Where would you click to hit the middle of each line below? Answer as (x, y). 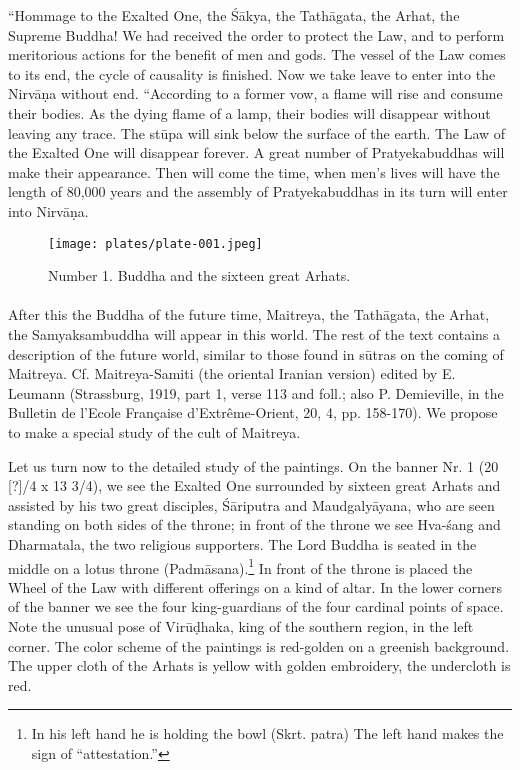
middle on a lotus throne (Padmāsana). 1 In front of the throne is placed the (240, 566)
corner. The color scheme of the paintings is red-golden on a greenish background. (259, 645)
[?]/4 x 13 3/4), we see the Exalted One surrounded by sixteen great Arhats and (254, 485)
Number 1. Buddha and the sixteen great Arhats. (199, 275)
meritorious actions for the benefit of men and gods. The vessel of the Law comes (257, 54)
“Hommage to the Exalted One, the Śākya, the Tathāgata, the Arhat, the (234, 15)
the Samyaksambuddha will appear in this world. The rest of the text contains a (254, 333)
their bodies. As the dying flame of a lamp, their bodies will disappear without (249, 112)
